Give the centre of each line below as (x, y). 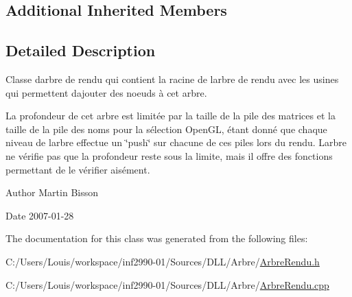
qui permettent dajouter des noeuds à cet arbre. (106, 92)
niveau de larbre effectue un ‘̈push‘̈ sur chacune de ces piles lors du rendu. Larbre (176, 142)
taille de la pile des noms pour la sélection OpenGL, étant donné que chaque (166, 129)
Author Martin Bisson (52, 192)
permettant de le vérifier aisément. (78, 169)
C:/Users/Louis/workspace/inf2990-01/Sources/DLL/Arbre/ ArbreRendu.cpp (167, 284)
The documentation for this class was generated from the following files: (157, 238)
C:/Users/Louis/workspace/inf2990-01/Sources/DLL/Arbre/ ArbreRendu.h (163, 261)
